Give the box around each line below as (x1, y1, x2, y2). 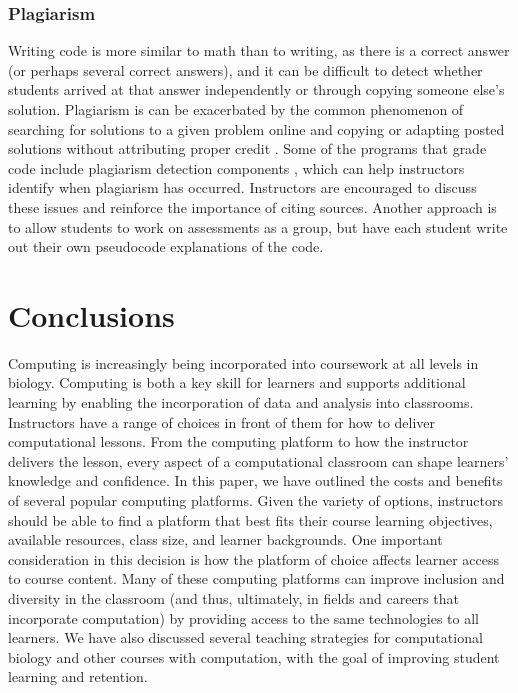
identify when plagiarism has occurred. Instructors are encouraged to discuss (8, 177, 477, 198)
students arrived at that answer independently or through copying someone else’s (8, 79, 505, 100)
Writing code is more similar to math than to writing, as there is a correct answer (8, 40, 510, 61)
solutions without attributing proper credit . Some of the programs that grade (8, 138, 487, 159)
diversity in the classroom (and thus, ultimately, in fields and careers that (8, 588, 459, 608)
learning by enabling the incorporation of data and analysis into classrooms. (8, 392, 474, 413)
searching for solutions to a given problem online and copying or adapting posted (8, 118, 505, 139)
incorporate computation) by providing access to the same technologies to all (8, 607, 479, 628)
